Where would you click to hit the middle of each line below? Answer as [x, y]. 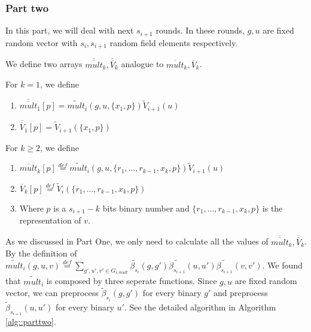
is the [272, 208]
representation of [50, 220]
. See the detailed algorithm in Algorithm [200, 307]
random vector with [42, 42]
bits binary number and [146, 208]
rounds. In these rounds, [200, 30]
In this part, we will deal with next [70, 30]
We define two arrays [44, 64]
